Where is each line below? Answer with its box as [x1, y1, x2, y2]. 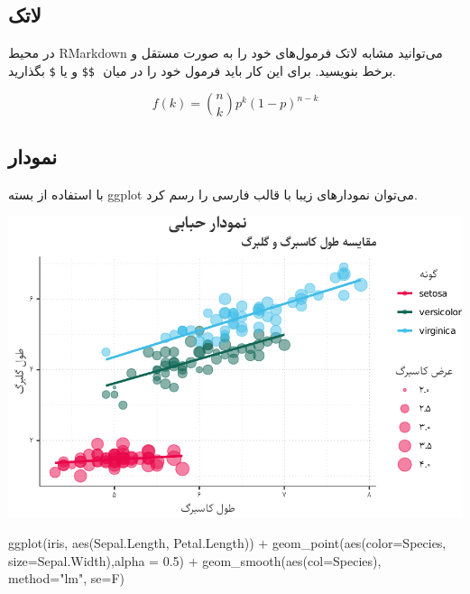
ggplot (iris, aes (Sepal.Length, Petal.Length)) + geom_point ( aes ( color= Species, [8, 533, 447, 552]
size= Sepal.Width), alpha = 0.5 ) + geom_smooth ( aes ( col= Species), [8, 551, 382, 570]
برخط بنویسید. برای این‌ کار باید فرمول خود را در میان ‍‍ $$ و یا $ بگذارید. [8, 60, 396, 79]
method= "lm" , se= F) [8, 569, 124, 588]
